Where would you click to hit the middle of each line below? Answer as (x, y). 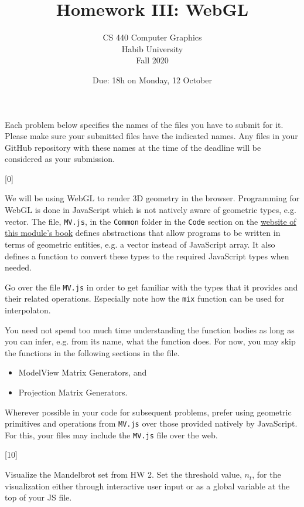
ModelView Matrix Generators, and (83, 372)
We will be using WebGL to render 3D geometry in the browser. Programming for (152, 198)
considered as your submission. (60, 159)
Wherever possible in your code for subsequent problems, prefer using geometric (148, 412)
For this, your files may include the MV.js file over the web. (111, 435)
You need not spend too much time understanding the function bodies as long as (150, 329)
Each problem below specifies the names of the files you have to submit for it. (144, 124)
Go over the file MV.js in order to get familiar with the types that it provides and (151, 287)
